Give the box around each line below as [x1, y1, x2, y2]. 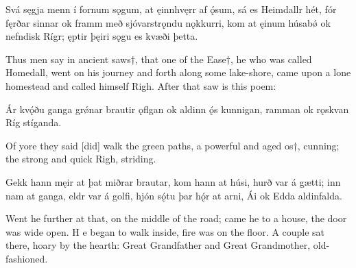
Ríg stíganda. [5, 115, 62, 130]
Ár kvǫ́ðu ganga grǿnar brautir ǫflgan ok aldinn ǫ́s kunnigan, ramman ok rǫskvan [5, 101, 349, 116]
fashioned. [5, 251, 48, 265]
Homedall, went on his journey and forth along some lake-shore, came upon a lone [5, 65, 351, 80]
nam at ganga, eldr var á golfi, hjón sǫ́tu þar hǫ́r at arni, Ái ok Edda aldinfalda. [5, 188, 342, 202]
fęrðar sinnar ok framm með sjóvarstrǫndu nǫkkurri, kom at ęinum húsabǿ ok [5, 15, 331, 29]
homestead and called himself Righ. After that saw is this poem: [5, 78, 276, 93]
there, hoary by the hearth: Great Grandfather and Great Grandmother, [5, 238, 311, 252]
